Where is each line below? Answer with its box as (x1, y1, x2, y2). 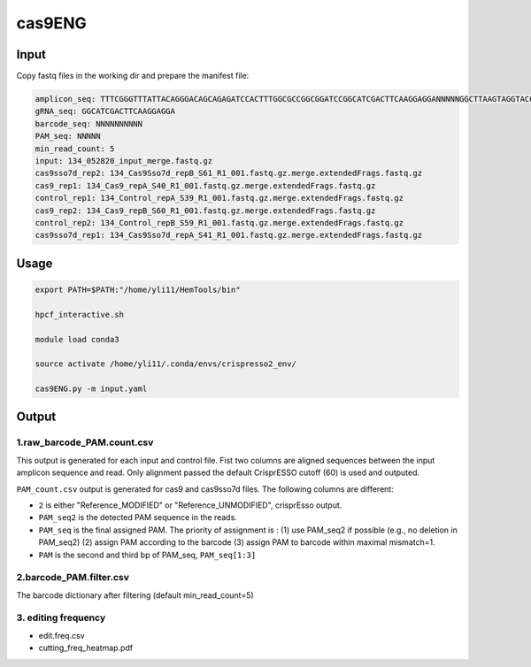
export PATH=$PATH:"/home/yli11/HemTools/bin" (35, 284, 241, 295)
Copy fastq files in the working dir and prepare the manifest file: (16, 71, 250, 81)
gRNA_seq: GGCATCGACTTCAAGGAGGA (35, 106, 176, 117)
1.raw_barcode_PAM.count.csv (16, 436, 154, 448)
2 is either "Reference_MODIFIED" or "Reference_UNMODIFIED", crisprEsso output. (38, 500, 342, 510)
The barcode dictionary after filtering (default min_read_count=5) (16, 589, 254, 601)
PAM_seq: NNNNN (35, 131, 101, 142)
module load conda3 (35, 334, 119, 344)
